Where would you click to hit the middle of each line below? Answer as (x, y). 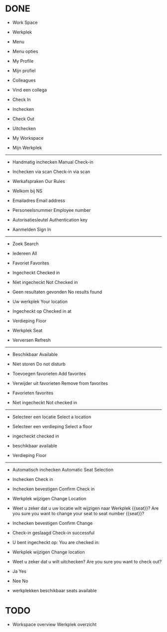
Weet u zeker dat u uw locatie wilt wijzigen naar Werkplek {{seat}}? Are (85, 508)
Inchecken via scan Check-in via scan (51, 172)
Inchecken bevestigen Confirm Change (52, 523)
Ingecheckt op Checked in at (42, 311)
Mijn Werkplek (27, 148)
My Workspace (28, 138)
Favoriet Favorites (31, 263)
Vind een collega (30, 90)
